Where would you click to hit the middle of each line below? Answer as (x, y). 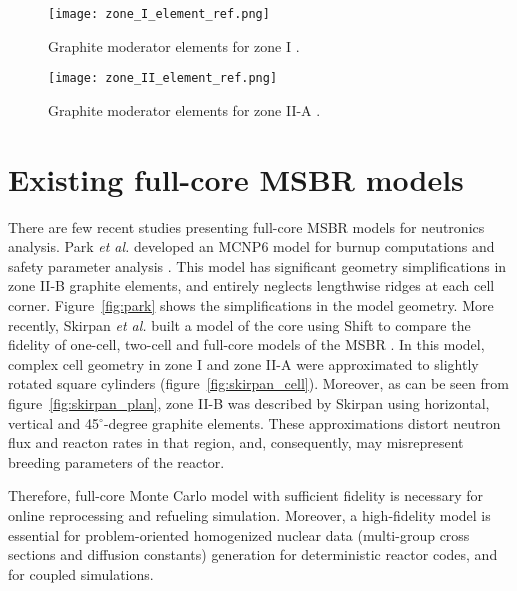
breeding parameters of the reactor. (116, 461)
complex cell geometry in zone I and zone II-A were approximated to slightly (243, 363)
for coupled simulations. (81, 573)
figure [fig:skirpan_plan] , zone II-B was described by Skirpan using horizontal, (249, 402)
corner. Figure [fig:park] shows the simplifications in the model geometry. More (251, 305)
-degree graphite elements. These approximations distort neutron (302, 422)
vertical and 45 (54, 422)
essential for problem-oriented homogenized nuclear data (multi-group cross (239, 534)
